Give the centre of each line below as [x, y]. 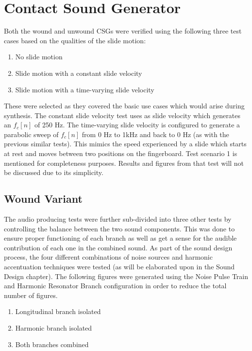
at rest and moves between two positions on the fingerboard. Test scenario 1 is [121, 153]
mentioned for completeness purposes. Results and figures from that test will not [124, 163]
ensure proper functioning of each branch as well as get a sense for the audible [120, 238]
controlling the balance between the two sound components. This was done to [119, 228]
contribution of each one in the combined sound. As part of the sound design [118, 247]
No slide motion [39, 57]
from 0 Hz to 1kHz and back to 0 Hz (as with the [155, 134]
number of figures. [31, 295]
